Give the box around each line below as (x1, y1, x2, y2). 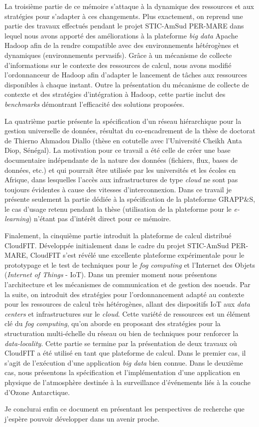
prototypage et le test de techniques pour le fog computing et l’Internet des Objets (4, 259, 255, 270)
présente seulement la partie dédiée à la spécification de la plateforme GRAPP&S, (4, 194, 256, 204)
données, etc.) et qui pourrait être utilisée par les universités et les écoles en (4, 164, 236, 175)
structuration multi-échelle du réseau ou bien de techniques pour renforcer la (4, 328, 239, 338)
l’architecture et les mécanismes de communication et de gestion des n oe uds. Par (4, 279, 251, 290)
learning (4, 213, 29, 224)
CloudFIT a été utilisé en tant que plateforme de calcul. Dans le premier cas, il (4, 348, 246, 358)
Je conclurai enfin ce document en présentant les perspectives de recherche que (4, 404, 245, 414)
